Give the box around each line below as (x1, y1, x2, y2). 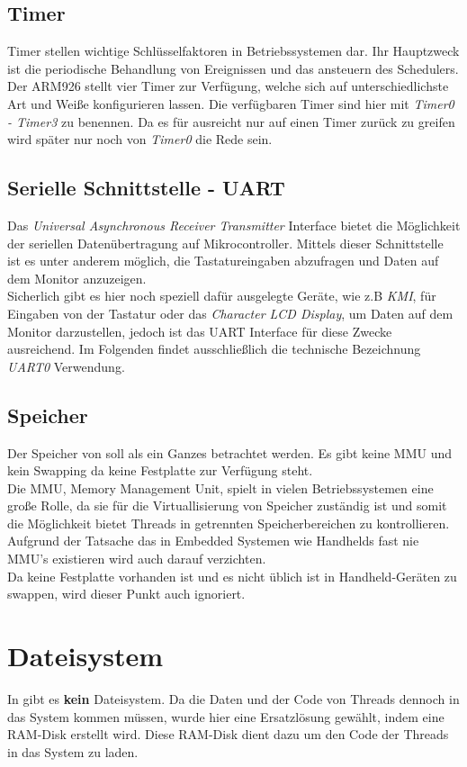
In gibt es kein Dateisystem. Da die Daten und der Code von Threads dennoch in (7, 689, 460, 708)
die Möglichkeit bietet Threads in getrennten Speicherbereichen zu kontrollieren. (7, 513, 450, 532)
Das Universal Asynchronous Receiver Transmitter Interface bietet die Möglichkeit (7, 215, 461, 234)
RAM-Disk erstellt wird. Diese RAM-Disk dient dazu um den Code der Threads (7, 725, 449, 744)
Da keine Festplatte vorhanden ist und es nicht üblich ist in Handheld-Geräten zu (7, 566, 457, 585)
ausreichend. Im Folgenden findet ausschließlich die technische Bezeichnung (7, 339, 421, 358)
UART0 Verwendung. (7, 356, 125, 375)
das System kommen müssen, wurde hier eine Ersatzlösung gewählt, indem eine (7, 707, 445, 726)
